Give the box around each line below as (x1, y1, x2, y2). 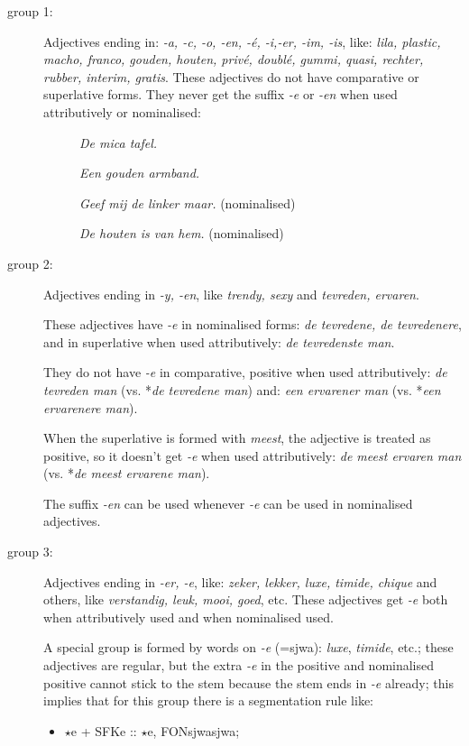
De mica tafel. (79, 133, 158, 152)
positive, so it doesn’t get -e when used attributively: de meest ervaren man (43, 446, 462, 465)
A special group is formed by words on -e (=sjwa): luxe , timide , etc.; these (43, 638, 454, 657)
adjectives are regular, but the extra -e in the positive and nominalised (43, 656, 435, 675)
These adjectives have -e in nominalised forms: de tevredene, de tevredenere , (43, 315, 462, 334)
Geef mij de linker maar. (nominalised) (79, 193, 296, 212)
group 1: (7, 2, 53, 20)
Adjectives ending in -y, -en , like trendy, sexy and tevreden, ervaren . (43, 284, 419, 303)
